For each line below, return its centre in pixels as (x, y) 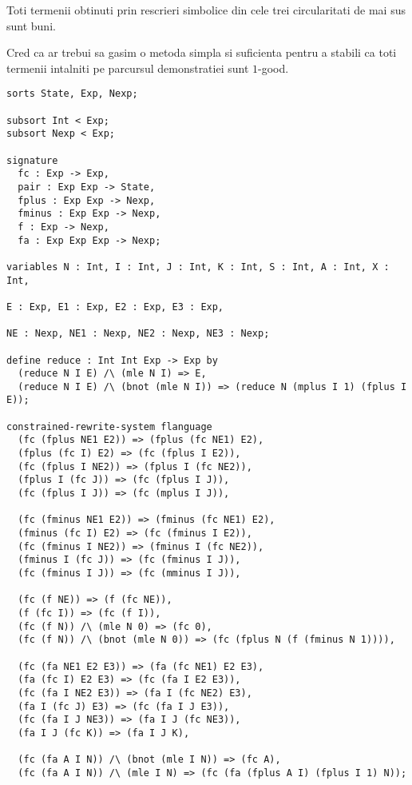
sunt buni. (31, 25)
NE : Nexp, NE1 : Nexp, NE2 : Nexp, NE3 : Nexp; (138, 334)
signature (32, 160)
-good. (273, 68)
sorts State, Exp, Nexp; (72, 94)
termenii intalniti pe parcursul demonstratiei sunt (128, 68)
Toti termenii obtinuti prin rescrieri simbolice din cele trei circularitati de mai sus (206, 10)
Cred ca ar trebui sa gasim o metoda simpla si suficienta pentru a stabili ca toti (202, 52)
